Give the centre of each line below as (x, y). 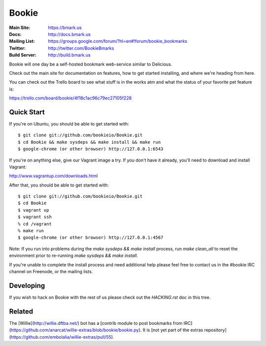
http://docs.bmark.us (69, 34)
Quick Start (27, 112)
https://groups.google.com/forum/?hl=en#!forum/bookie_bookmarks (117, 41)
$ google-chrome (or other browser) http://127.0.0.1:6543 (91, 149)
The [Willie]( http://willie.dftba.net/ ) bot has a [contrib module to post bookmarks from (96, 323)
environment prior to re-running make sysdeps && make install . (73, 255)
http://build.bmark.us (69, 55)
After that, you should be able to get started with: (59, 185)
